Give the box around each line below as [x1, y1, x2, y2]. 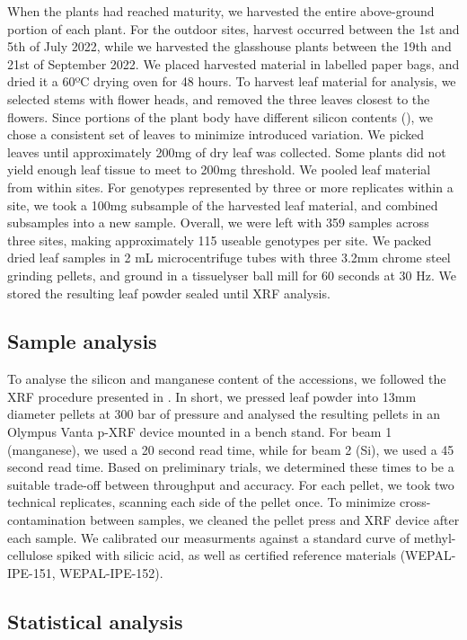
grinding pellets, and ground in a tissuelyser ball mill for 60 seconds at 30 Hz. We [7, 265, 456, 284]
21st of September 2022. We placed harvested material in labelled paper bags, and [7, 54, 460, 73]
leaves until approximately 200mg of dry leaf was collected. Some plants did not [7, 142, 446, 161]
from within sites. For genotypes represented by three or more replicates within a [7, 177, 454, 196]
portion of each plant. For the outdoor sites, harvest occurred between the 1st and [7, 19, 460, 38]
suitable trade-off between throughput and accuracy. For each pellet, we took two [7, 475, 454, 493]
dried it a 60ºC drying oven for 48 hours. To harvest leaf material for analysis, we [7, 72, 456, 91]
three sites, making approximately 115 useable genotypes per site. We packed [7, 230, 432, 249]
